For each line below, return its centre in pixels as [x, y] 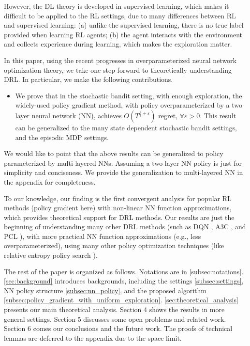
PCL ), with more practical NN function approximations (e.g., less [103, 236]
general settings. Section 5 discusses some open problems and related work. [115, 319]
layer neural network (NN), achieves [68, 115]
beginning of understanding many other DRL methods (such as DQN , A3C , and [125, 227]
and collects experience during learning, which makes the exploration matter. [118, 44]
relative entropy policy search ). [51, 255]
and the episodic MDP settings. [62, 137]
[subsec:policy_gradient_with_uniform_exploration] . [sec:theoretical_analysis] [121, 300]
